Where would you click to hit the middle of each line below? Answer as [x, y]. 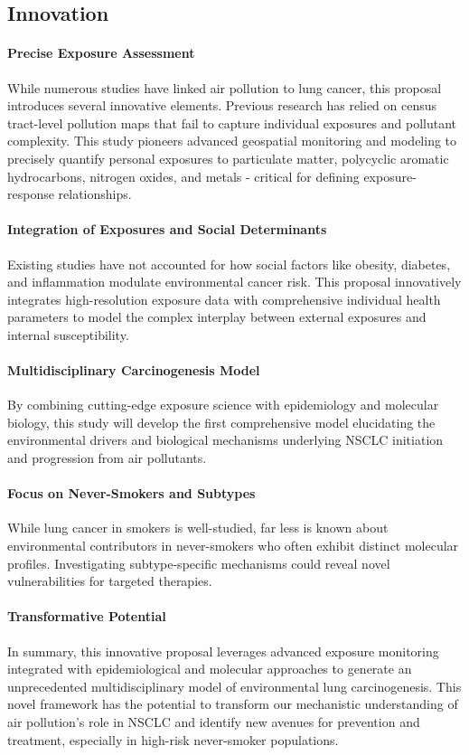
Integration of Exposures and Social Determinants [167, 229]
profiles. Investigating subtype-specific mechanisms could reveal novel [199, 563]
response [31, 194]
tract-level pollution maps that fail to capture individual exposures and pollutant [232, 123]
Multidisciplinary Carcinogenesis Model [134, 370]
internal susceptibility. [68, 334]
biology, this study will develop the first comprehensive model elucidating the [221, 422]
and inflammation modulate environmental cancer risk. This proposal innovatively [234, 282]
